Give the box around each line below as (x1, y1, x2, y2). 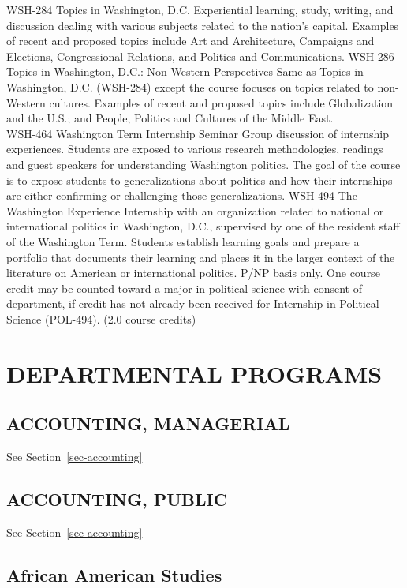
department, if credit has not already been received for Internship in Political (6, 295, 379, 312)
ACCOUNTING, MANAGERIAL (6, 411, 290, 436)
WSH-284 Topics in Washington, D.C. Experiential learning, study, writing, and (6, 2, 394, 17)
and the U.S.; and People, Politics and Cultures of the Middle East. (6, 110, 334, 126)
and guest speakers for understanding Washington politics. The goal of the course (6, 155, 401, 172)
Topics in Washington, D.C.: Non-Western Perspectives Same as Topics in (6, 63, 364, 80)
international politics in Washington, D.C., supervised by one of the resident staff (6, 218, 400, 234)
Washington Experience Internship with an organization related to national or (6, 202, 384, 219)
